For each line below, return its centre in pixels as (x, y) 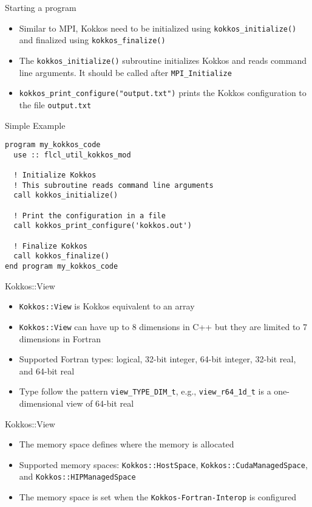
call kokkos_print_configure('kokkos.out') (103, 226)
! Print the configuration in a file (90, 216)
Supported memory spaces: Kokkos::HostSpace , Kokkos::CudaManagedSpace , (163, 464)
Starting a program (41, 7)
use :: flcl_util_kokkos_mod (72, 155)
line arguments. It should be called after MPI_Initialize (125, 72)
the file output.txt (55, 104)
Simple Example (35, 125)
